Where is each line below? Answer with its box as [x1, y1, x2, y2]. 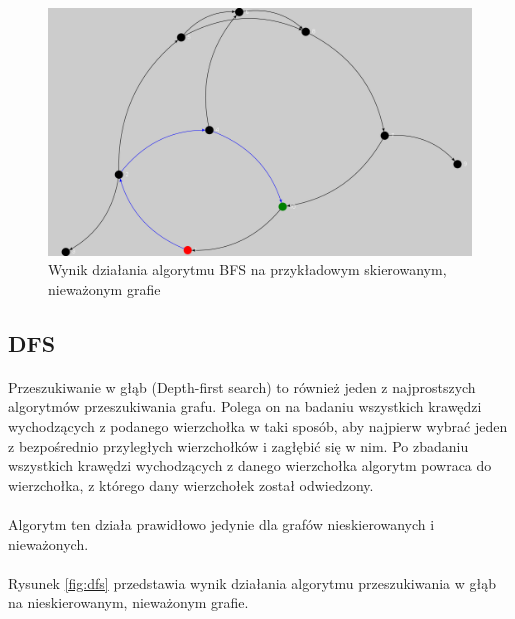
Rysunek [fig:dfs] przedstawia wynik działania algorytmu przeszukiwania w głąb [8, 572, 497, 593]
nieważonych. [8, 533, 89, 554]
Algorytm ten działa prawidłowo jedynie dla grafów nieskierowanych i [8, 513, 435, 534]
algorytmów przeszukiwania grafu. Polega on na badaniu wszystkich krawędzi [8, 396, 482, 417]
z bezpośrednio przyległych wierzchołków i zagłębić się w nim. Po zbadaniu [8, 435, 469, 456]
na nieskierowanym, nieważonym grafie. [8, 592, 249, 613]
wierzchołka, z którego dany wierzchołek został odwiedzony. [8, 474, 374, 495]
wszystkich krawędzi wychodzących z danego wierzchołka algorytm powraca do [8, 455, 492, 476]
